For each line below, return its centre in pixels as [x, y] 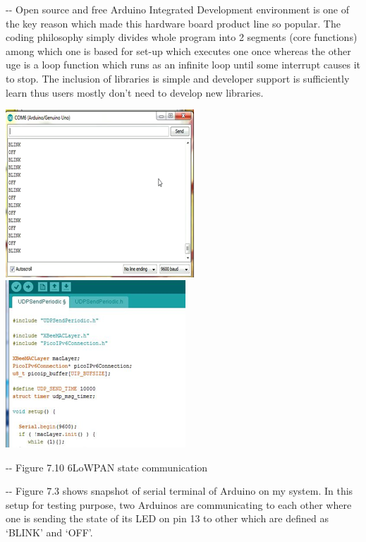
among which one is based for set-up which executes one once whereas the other [178, 50]
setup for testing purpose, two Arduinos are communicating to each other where [179, 504]
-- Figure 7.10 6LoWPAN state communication [107, 467]
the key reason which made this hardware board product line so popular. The [173, 23]
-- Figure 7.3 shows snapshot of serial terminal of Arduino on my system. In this [179, 491]
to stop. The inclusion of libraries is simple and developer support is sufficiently [178, 78]
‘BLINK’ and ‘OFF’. [49, 532]
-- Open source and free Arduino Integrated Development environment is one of [178, 9]
